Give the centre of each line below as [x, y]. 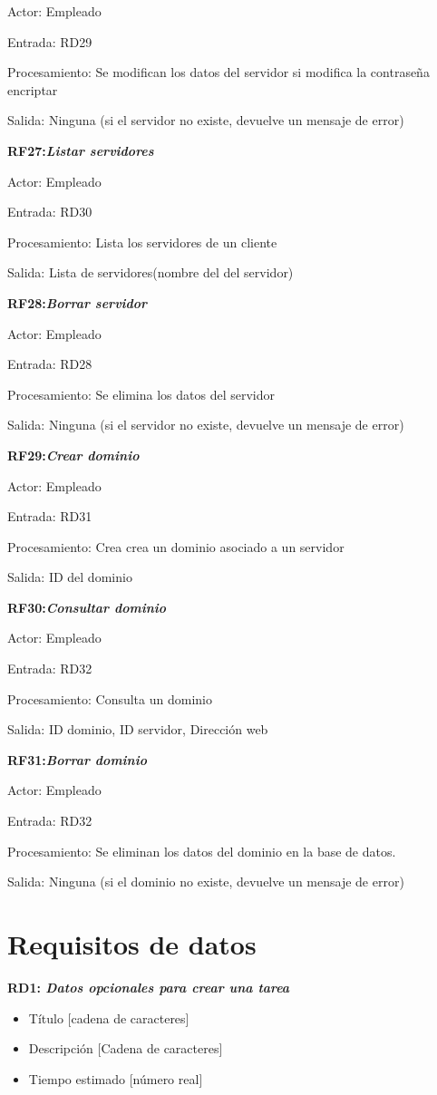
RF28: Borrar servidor [78, 302]
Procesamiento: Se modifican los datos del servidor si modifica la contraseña [218, 72]
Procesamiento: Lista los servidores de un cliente [142, 242]
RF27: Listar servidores [81, 150]
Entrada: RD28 [50, 364]
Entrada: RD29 [50, 41]
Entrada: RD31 [50, 516]
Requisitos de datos [132, 944]
